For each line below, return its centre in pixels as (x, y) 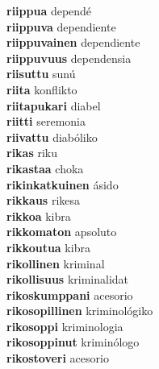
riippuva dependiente (61, 26)
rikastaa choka (45, 168)
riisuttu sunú (41, 74)
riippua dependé (49, 10)
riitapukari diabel (54, 105)
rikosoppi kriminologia (65, 326)
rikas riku (32, 153)
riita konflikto (42, 89)
